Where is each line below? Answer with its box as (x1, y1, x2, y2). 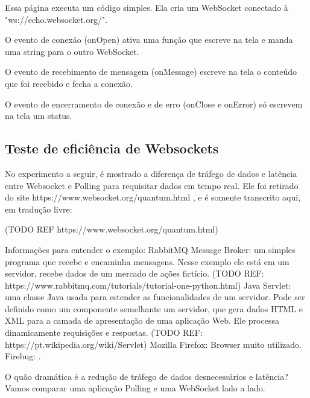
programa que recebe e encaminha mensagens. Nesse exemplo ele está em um (5, 255, 289, 268)
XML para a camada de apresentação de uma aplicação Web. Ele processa (5, 314, 279, 327)
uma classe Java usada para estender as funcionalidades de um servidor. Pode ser (5, 290, 305, 303)
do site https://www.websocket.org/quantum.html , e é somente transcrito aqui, (5, 191, 301, 204)
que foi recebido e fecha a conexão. (5, 77, 133, 89)
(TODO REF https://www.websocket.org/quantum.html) (5, 223, 218, 236)
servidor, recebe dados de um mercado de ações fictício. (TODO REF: (5, 267, 264, 280)
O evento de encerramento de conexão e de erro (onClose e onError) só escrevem (5, 97, 303, 110)
